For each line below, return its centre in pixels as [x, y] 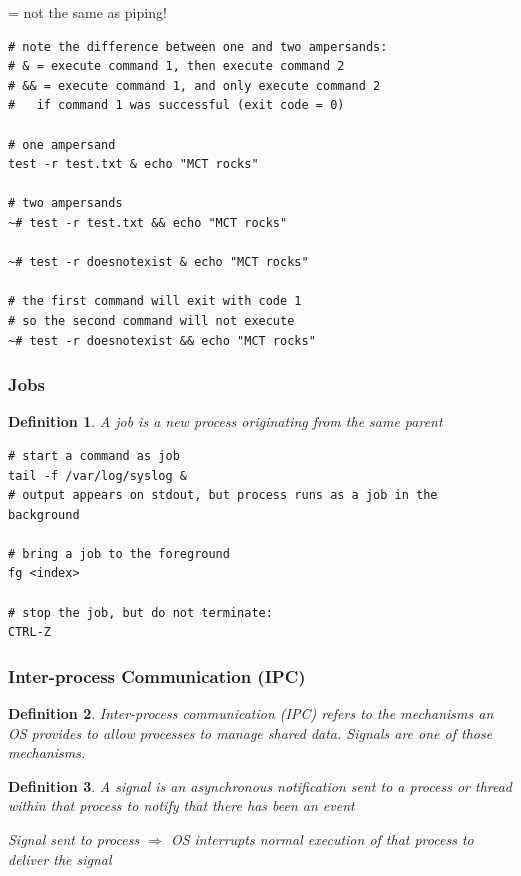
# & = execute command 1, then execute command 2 [176, 66]
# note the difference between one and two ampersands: [198, 46]
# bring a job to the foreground [119, 553]
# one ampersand [62, 144]
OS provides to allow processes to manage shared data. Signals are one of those [250, 732]
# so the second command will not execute [151, 320]
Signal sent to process [74, 839]
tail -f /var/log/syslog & [97, 475]
